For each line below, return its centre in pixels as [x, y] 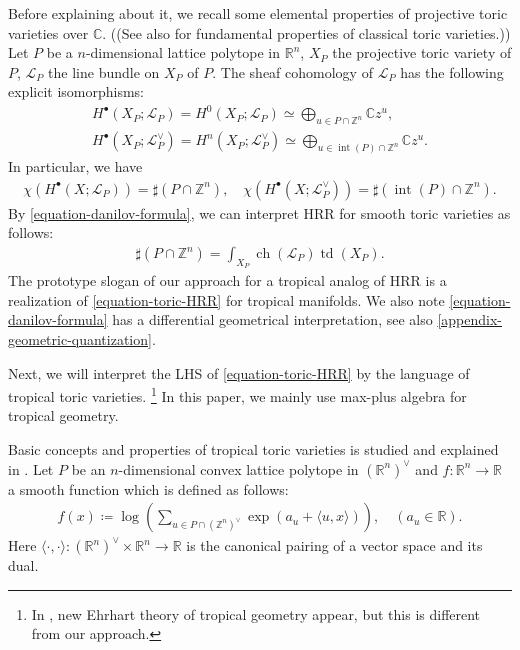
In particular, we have [75, 166]
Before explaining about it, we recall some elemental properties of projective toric [258, 13]
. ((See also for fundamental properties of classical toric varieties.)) [306, 32]
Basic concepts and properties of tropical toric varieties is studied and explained [253, 449]
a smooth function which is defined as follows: [148, 488]
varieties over [48, 32]
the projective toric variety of [422, 52]
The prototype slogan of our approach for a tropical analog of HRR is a [227, 280]
